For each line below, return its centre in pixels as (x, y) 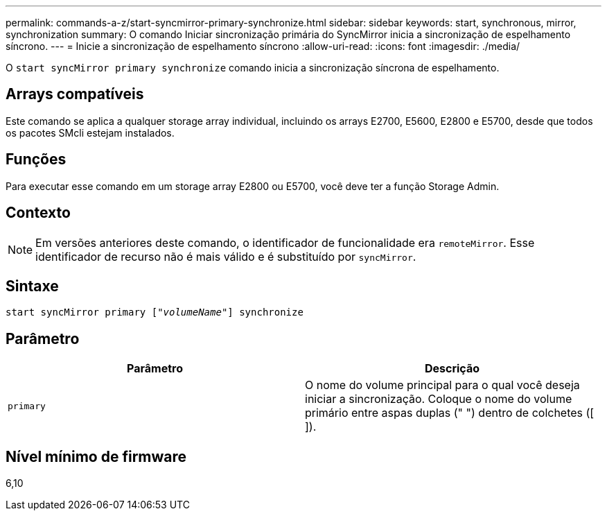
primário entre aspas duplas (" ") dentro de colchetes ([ (450, 413)
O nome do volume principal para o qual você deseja (442, 385)
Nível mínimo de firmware (96, 456)
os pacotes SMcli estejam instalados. (90, 132)
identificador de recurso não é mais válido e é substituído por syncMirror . (226, 256)
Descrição (452, 369)
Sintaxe (32, 286)
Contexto (38, 213)
